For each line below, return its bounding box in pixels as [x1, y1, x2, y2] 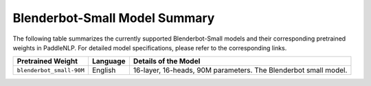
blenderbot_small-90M [16, 66, 85, 74]
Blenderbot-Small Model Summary [12, 10, 215, 25]
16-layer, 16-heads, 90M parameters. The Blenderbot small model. [133, 65, 348, 75]
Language [91, 56, 126, 66]
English [91, 65, 116, 75]
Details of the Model [133, 56, 201, 66]
